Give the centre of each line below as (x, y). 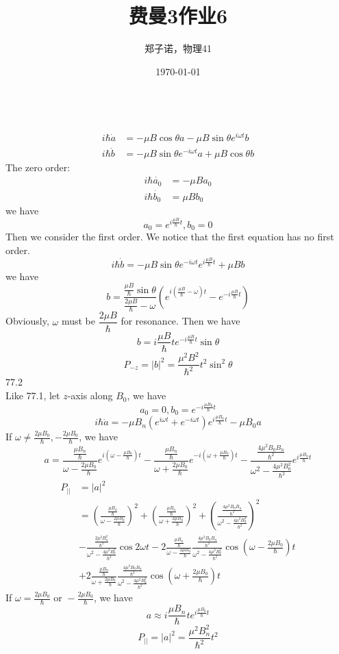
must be (78, 321)
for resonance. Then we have (180, 321)
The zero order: (38, 167)
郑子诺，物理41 (178, 48)
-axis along (90, 395)
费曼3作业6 (178, 15)
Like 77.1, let (33, 395)
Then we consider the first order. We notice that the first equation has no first (170, 237)
